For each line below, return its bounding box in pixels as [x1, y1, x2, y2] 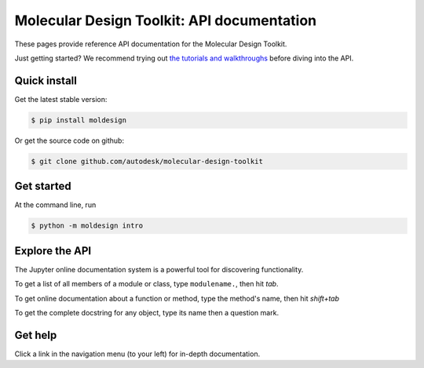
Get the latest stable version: [14, 94, 108, 104]
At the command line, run [14, 200, 97, 210]
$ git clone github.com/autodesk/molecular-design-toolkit [31, 157, 263, 166]
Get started [14, 180, 71, 193]
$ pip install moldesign [31, 115, 127, 125]
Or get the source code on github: [14, 136, 125, 145]
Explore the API [14, 244, 92, 257]
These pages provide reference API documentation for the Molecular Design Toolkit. [14, 39, 287, 49]
